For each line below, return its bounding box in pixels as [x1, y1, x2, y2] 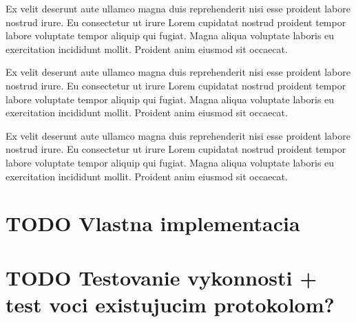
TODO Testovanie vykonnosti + [6, 263, 317, 291]
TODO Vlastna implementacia [6, 209, 300, 237]
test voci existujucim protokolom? [6, 290, 335, 318]
